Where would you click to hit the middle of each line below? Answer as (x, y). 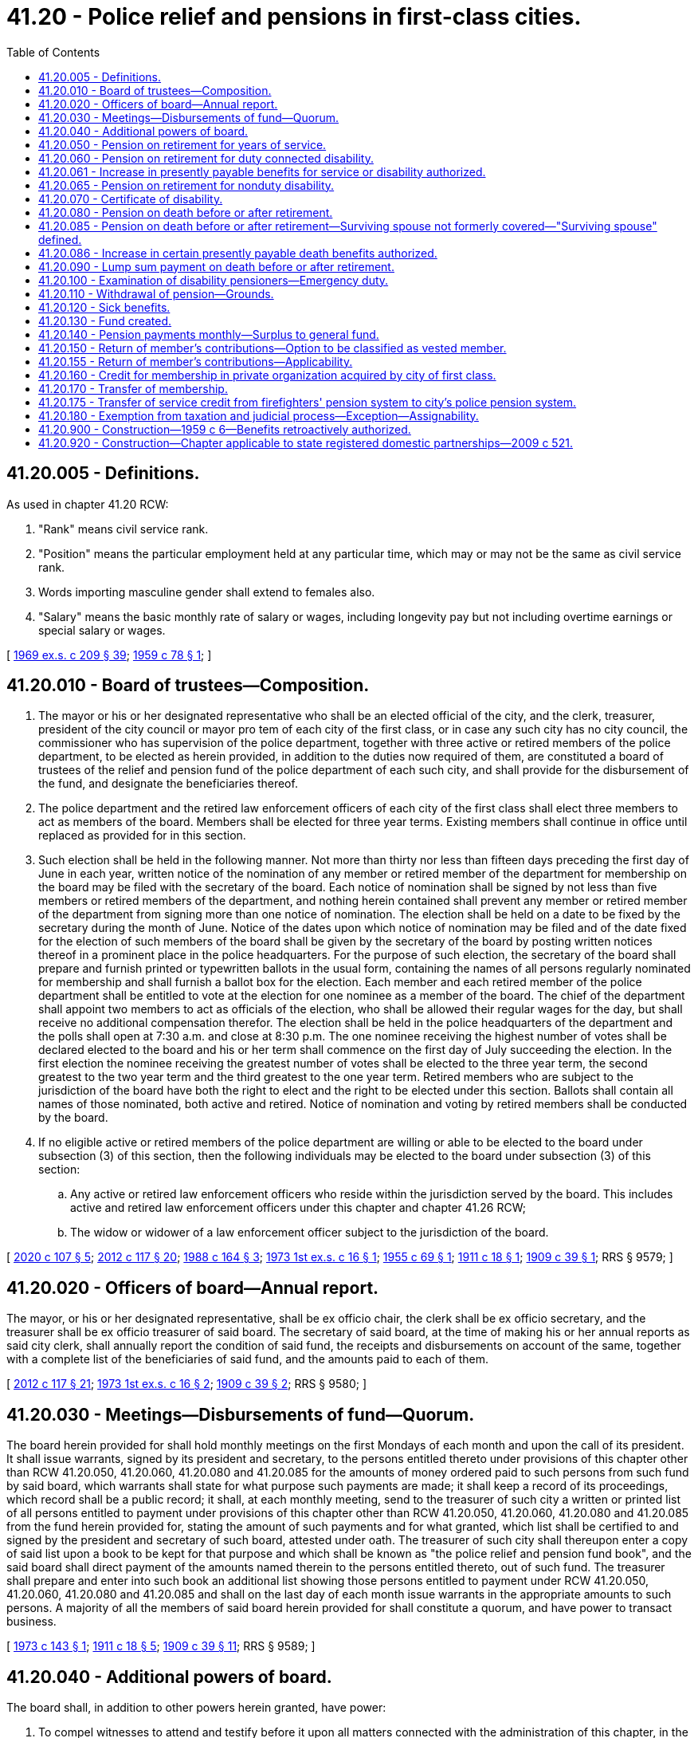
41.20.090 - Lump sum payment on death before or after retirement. (216, 266)
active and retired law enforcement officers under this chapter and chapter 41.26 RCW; (298, 1208)
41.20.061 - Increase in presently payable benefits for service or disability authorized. (262, 171)
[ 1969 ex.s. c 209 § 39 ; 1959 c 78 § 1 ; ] (109, 655)
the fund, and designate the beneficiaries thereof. (168, 784)
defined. (60, 239)
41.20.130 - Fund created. (105, 320)
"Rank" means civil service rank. (124, 529)
